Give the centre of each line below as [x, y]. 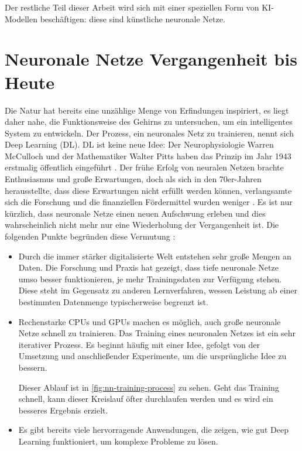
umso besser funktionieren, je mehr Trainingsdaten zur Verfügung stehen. [150, 279]
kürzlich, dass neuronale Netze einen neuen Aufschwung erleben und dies [135, 213]
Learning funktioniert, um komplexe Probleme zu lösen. [118, 441]
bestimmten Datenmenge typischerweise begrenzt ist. [113, 302]
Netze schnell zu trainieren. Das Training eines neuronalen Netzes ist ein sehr [157, 333]
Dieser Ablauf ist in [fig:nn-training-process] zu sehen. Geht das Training [149, 387]
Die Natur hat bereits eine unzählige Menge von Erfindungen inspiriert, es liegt [147, 110]
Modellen [21, 18]
